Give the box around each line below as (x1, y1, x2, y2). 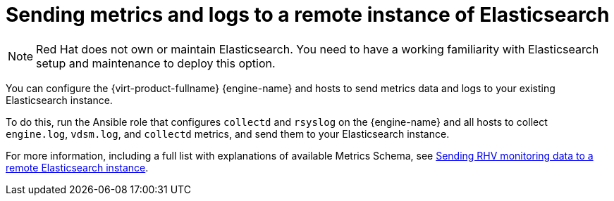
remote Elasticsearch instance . (6, 161, 149, 174)
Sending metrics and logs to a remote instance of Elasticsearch (6, 3, 610, 27)
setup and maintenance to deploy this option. (36, 56, 276, 70)
